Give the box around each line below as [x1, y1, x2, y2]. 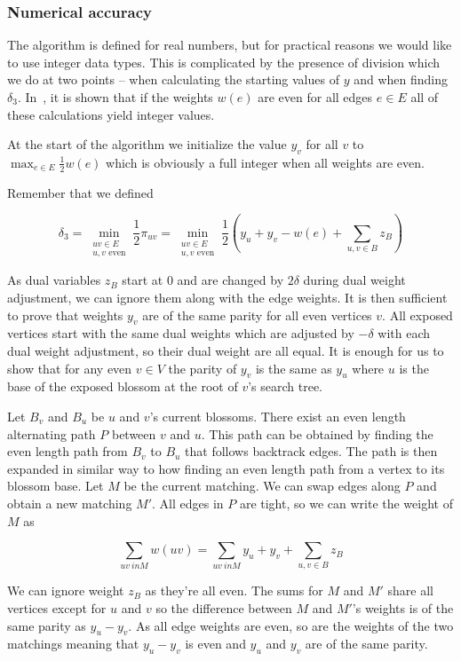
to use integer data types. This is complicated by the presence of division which [7, 52, 441, 71]
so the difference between [155, 599, 292, 618]
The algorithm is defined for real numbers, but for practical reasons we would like [7, 35, 452, 54]
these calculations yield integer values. [7, 105, 215, 123]
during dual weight [303, 271, 406, 289]
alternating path [7, 424, 96, 443]
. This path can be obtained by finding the [201, 424, 433, 443]
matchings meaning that [7, 634, 139, 653]
